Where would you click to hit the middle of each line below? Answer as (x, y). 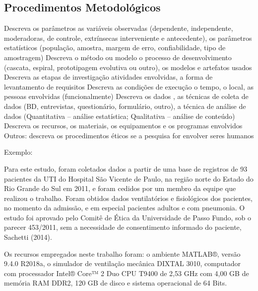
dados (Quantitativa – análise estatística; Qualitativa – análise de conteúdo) (120, 116)
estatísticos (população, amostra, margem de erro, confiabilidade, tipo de (115, 48)
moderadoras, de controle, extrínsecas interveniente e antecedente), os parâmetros (128, 38)
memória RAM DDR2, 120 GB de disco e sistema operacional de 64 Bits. (116, 283)
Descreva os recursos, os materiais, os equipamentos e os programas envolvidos (123, 126)
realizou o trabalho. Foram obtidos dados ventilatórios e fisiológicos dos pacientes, (129, 198)
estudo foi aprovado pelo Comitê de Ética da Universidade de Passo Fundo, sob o (128, 217)
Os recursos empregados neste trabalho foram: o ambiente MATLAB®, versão (122, 253)
